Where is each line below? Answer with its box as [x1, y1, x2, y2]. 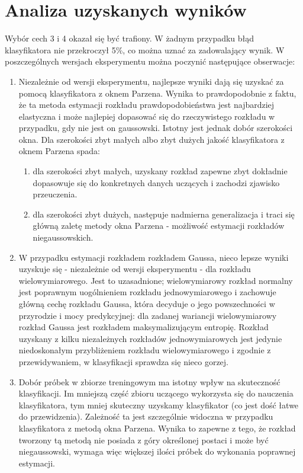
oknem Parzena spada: [18, 145, 100, 157]
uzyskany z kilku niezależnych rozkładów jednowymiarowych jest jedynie [18, 332, 282, 344]
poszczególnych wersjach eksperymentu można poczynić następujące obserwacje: [5, 55, 295, 68]
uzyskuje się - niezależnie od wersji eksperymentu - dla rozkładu [18, 263, 251, 275]
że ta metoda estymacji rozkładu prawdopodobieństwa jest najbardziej [18, 98, 275, 111]
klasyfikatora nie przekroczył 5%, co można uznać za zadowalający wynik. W [5, 43, 285, 56]
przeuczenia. [33, 188, 78, 200]
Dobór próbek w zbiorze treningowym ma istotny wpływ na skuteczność [18, 375, 281, 388]
